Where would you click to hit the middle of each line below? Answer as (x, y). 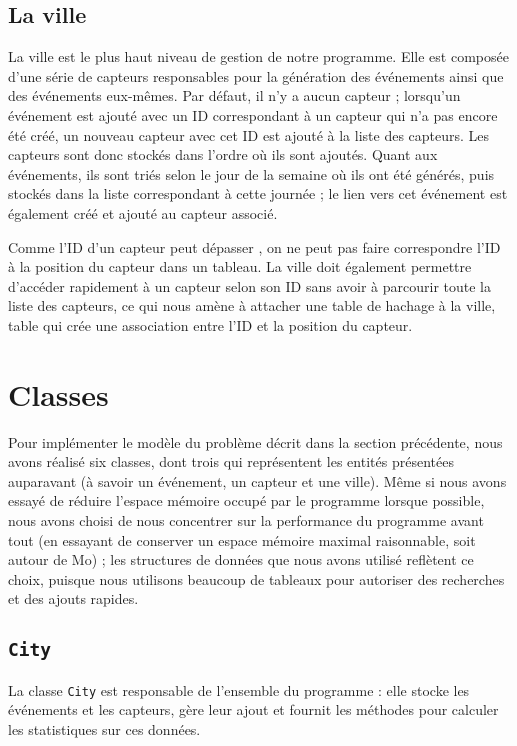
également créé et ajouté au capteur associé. (143, 212)
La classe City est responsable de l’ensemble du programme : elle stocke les (239, 689)
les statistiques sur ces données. (104, 729)
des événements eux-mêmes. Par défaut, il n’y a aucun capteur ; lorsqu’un (234, 95)
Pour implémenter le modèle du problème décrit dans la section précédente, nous (255, 441)
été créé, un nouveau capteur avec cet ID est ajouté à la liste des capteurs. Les (249, 134)
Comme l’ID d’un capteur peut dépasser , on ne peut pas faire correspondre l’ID (254, 246)
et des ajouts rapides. (73, 598)
